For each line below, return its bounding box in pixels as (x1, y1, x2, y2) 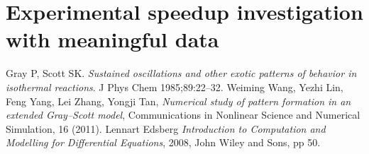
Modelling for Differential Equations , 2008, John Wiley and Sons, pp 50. (6, 135, 321, 150)
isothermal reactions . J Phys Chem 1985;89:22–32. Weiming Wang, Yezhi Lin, (6, 79, 343, 94)
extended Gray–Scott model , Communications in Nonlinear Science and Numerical (6, 107, 360, 122)
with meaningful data (6, 25, 219, 54)
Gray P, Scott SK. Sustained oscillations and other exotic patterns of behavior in (6, 66, 357, 81)
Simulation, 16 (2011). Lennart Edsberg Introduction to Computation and (6, 121, 326, 136)
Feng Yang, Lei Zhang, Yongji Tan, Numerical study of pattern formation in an (6, 93, 351, 108)
